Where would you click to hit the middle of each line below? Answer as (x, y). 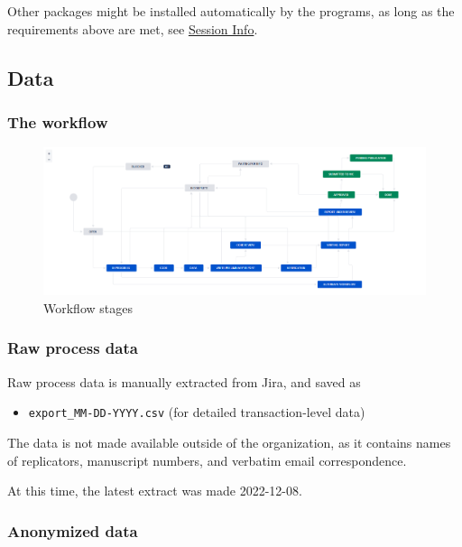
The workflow (58, 121)
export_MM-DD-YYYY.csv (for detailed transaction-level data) (197, 412)
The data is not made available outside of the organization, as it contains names (229, 442)
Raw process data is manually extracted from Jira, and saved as (184, 381)
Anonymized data (73, 530)
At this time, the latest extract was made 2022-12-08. (155, 491)
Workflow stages (88, 307)
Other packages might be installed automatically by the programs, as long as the (231, 11)
